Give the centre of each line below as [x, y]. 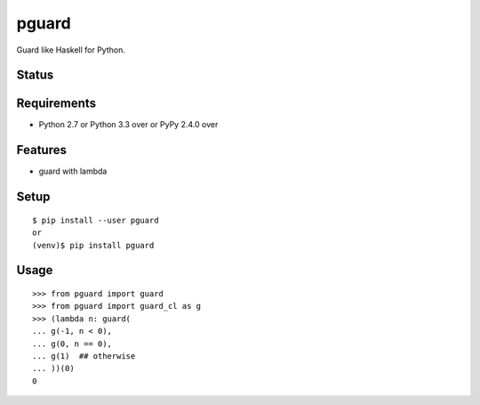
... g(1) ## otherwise [84, 356]
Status [35, 75]
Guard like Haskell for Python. [71, 50]
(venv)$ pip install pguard [93, 245]
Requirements [56, 104]
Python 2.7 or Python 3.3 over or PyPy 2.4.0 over [128, 125]
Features [41, 150]
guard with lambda [73, 171]
